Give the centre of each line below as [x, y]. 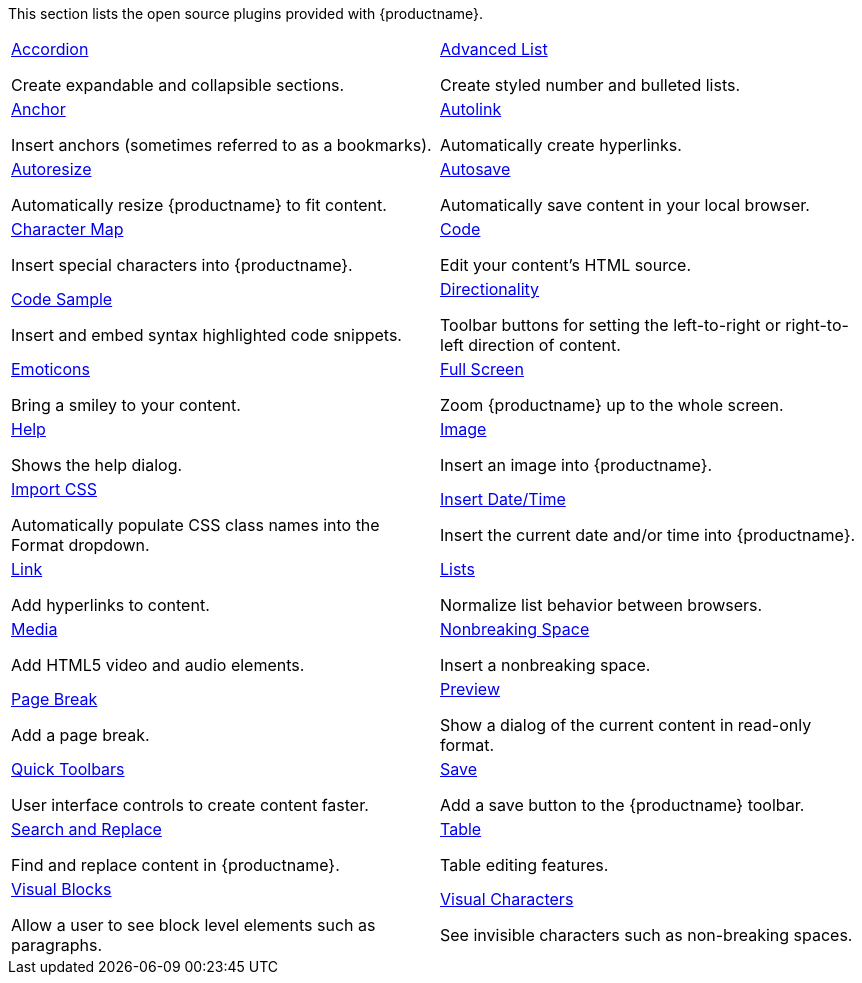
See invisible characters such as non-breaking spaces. [646, 935]
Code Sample [62, 299]
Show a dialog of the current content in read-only [626, 725]
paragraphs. [57, 945]
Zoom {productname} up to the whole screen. [612, 405]
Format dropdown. [80, 545]
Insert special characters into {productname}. [182, 265]
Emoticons [50, 369]
